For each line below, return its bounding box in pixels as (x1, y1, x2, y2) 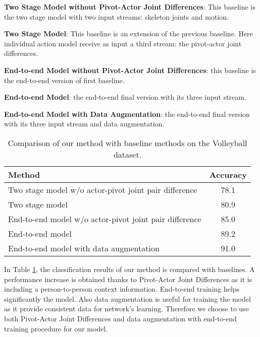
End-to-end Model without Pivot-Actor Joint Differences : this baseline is (4, 64, 256, 75)
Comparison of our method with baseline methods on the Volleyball (8, 137, 247, 149)
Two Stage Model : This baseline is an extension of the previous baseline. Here (4, 28, 253, 39)
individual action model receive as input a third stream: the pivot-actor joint (4, 38, 242, 48)
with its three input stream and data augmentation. (4, 118, 165, 129)
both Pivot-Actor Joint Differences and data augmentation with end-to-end (4, 313, 237, 323)
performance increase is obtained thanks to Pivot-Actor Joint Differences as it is (4, 274, 252, 284)
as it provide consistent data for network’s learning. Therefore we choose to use (4, 303, 249, 314)
